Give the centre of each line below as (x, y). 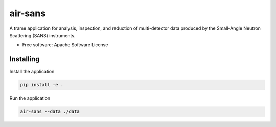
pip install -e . (42, 85)
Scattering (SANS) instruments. (42, 35)
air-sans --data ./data (50, 112)
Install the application (32, 72)
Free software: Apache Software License (65, 45)
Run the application (30, 98)
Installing (25, 59)
